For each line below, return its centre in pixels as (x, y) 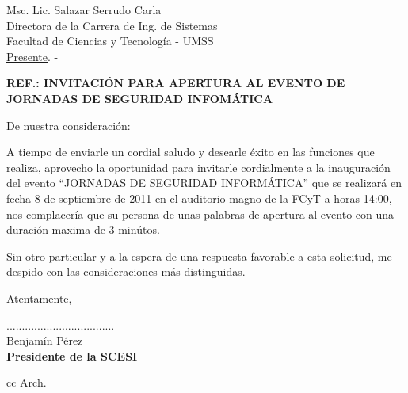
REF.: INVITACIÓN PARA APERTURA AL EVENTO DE (176, 83)
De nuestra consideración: (69, 125)
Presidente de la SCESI (72, 355)
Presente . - (32, 56)
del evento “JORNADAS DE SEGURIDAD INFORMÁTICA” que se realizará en (204, 183)
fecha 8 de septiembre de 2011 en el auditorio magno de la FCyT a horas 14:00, (199, 198)
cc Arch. (27, 382)
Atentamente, (39, 298)
